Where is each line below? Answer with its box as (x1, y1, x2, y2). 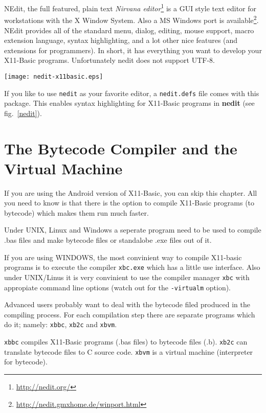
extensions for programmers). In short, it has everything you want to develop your (4, 44, 262, 55)
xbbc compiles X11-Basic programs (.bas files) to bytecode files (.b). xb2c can (4, 336, 248, 347)
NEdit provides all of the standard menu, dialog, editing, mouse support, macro (4, 25, 254, 35)
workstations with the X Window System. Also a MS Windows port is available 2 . (4, 13, 259, 25)
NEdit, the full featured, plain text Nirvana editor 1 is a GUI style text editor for (4, 2, 257, 13)
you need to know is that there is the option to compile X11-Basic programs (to (4, 197, 255, 208)
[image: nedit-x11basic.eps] (4, 73, 103, 80)
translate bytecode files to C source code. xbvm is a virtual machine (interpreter (4, 346, 253, 357)
